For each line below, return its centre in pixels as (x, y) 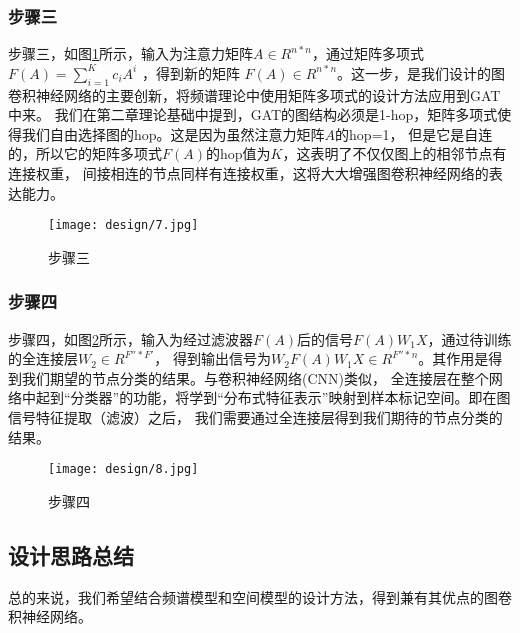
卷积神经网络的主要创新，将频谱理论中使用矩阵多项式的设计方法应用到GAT (254, 94)
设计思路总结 (71, 554)
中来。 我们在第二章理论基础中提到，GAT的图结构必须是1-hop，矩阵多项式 (253, 114)
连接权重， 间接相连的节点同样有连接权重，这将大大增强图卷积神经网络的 (248, 172)
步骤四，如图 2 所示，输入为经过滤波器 (130, 338)
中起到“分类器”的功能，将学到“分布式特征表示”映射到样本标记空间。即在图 (266, 397)
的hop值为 (238, 153)
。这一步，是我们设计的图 (421, 72)
